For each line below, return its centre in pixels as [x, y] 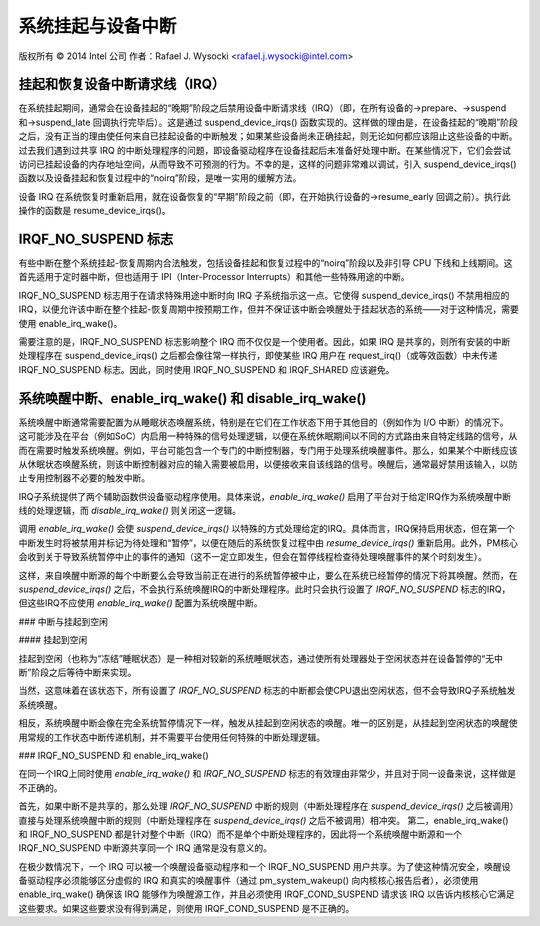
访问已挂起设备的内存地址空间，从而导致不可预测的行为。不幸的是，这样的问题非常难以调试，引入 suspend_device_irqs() [267, 164]
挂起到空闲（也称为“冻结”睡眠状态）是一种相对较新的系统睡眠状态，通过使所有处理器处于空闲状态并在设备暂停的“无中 [261, 658]
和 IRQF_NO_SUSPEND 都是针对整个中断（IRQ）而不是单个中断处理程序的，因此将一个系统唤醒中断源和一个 [240, 834]
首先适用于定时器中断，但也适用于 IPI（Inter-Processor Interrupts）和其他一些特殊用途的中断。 [214, 277]
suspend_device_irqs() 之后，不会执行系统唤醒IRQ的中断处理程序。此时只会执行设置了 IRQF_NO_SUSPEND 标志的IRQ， [264, 589]
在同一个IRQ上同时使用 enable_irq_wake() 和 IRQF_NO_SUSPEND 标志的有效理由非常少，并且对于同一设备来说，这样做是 [267, 774]
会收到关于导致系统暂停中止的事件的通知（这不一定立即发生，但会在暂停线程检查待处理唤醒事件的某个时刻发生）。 [252, 557]
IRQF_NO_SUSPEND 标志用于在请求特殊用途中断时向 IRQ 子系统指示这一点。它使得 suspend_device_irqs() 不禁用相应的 [264, 295]
